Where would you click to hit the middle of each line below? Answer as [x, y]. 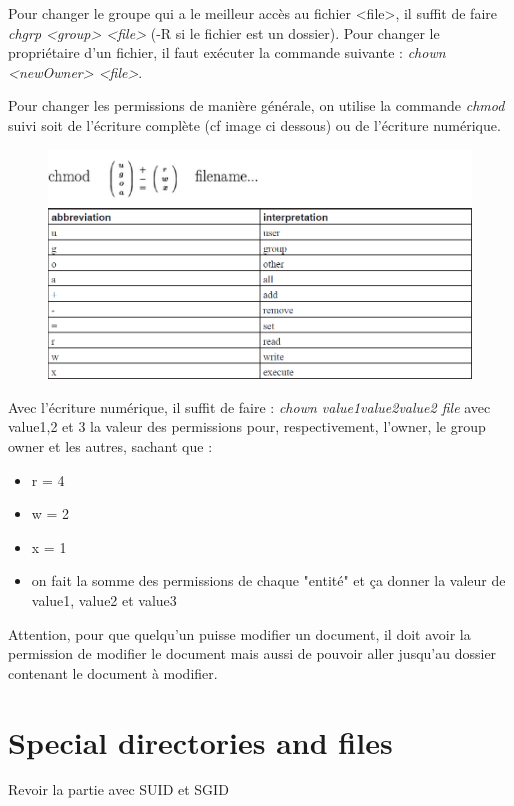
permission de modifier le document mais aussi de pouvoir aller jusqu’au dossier [252, 653]
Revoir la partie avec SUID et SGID [118, 789]
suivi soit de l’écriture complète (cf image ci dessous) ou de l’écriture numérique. [254, 124]
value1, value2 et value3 [104, 599]
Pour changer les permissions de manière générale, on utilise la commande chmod [256, 105]
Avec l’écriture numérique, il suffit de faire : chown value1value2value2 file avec [249, 406]
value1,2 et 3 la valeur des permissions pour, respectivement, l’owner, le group [247, 426]
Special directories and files [200, 741]
